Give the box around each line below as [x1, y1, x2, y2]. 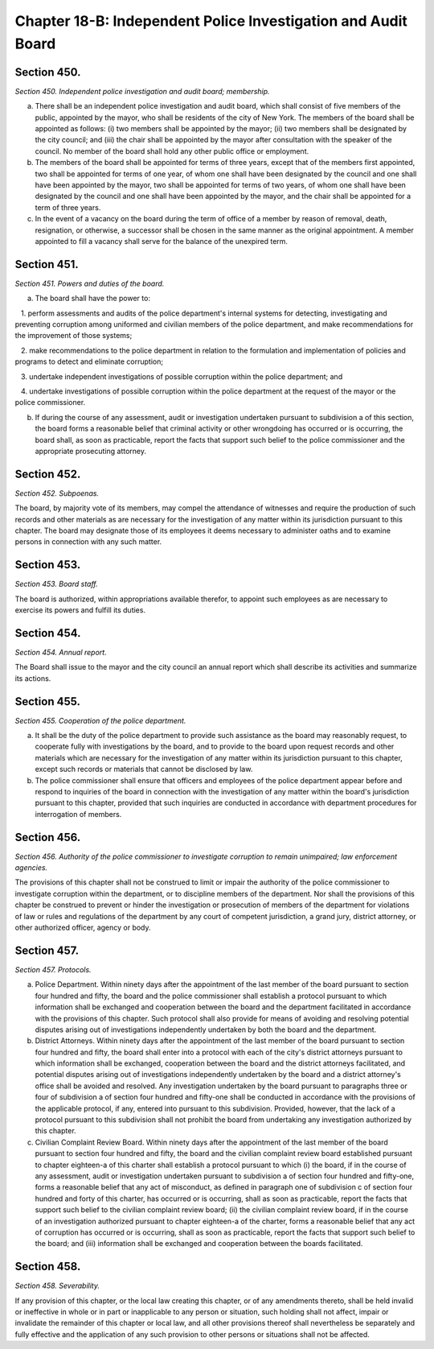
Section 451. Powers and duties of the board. [14, 278, 165, 288]
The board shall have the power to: [35, 294, 150, 303]
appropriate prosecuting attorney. [35, 446, 147, 456]
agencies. [14, 863, 48, 873]
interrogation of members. [35, 809, 122, 819]
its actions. [14, 673, 51, 683]
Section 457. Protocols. [14, 964, 92, 974]
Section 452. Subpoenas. [14, 488, 100, 498]
